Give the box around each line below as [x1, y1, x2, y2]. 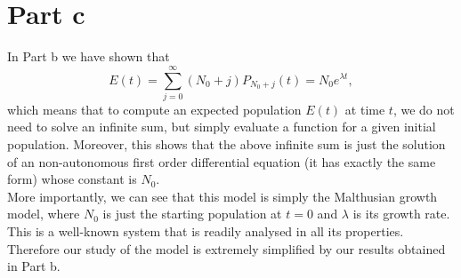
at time [344, 99, 385, 118]
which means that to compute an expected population [7, 99, 302, 118]
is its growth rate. [352, 204, 450, 223]
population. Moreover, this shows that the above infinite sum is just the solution [7, 135, 446, 154]
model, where [7, 204, 80, 223]
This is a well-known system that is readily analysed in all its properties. [7, 222, 404, 240]
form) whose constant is [7, 170, 137, 188]
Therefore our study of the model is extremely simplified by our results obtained [7, 239, 446, 258]
